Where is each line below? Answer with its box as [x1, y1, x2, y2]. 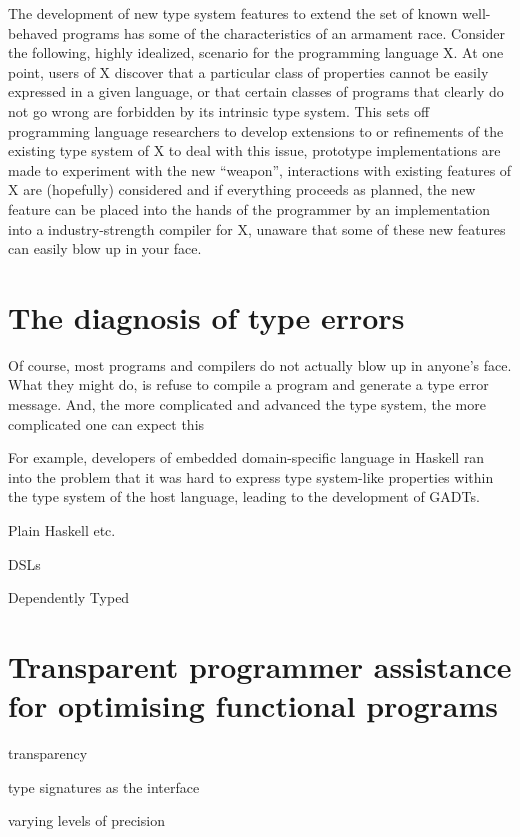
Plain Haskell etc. [8, 520, 116, 540]
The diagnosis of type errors [8, 296, 405, 337]
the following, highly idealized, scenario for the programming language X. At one [8, 42, 504, 63]
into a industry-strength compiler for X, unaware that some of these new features [8, 218, 506, 239]
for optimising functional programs [8, 685, 498, 726]
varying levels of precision [8, 810, 165, 831]
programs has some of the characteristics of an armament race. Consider [62, 22, 505, 43]
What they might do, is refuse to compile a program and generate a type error [8, 374, 489, 395]
